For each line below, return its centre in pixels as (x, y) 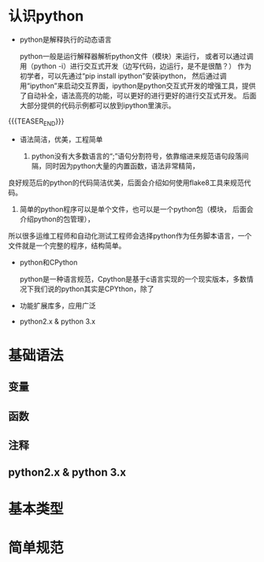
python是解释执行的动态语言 (65, 39)
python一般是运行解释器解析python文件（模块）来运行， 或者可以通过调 (136, 56)
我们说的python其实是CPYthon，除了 (94, 289)
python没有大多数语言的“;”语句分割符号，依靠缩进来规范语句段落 (137, 156)
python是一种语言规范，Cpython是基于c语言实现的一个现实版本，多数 (133, 279)
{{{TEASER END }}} (36, 122)
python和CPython (48, 262)
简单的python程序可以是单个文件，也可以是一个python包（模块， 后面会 (136, 209)
